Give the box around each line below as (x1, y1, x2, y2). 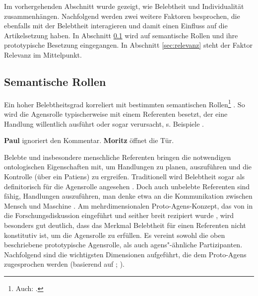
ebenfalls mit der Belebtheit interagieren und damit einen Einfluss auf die (4, 20, 228, 31)
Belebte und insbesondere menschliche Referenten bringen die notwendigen (4, 151, 231, 162)
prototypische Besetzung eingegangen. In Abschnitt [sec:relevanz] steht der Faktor (4, 40, 253, 50)
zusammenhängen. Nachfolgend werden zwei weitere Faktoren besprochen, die (4, 10, 240, 21)
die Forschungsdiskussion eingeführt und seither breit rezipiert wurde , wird (4, 210, 234, 221)
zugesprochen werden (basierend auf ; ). (4, 259, 125, 269)
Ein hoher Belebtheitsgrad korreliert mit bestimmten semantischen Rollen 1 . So (4, 97, 245, 109)
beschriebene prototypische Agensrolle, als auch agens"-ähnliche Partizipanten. (4, 239, 243, 250)
